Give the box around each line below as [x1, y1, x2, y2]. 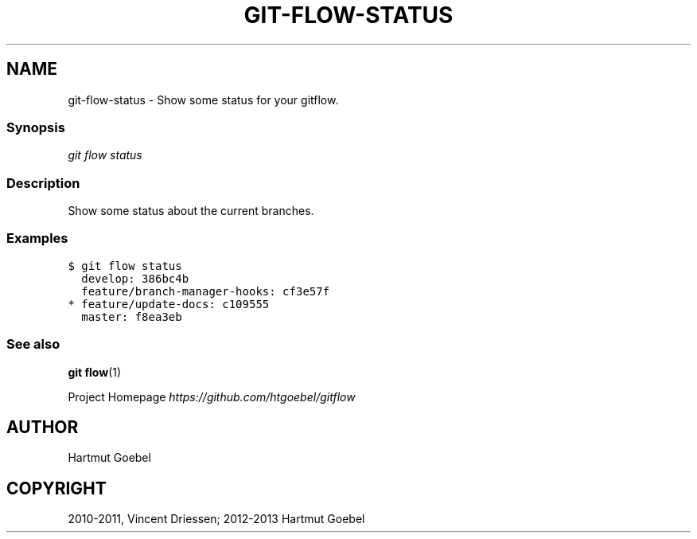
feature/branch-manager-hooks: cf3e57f [81, 284, 330, 298]
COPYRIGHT [6, 478, 107, 498]
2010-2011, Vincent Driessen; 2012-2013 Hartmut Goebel [68, 512, 365, 526]
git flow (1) [68, 365, 122, 379]
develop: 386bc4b [81, 271, 189, 285]
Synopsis [6, 119, 65, 135]
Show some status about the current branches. [68, 204, 314, 218]
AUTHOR [6, 417, 79, 438]
